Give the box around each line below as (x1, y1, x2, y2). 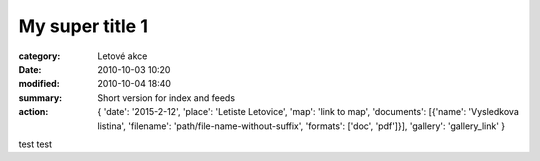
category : (18, 50, 61, 62)
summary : (18, 91, 63, 104)
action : (18, 106, 49, 118)
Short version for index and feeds (97, 91, 235, 104)
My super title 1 (18, 15, 149, 37)
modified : (18, 78, 60, 90)
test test (18, 138, 53, 150)
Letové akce (97, 50, 148, 62)
